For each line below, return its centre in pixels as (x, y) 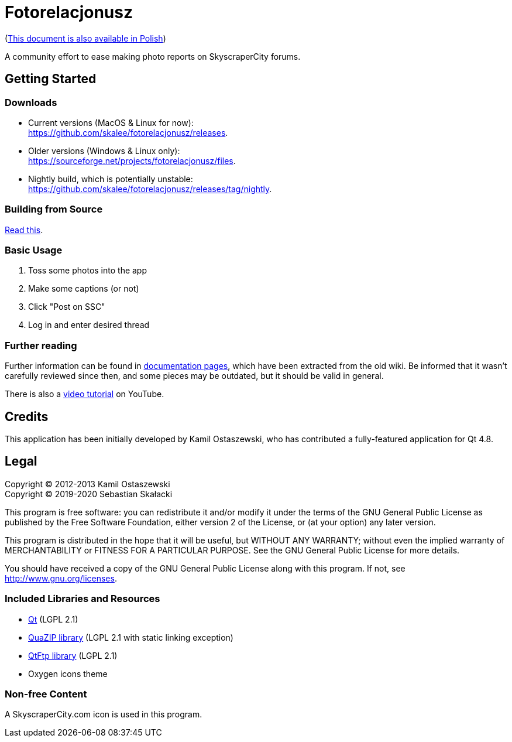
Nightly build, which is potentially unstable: (111, 179)
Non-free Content (46, 694)
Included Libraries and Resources (83, 599)
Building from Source (54, 209)
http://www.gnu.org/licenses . (61, 578)
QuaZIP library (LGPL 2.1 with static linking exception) (131, 637)
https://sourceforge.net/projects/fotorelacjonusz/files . (132, 160)
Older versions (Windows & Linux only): (104, 151)
